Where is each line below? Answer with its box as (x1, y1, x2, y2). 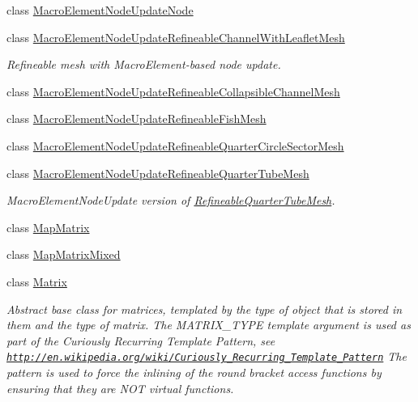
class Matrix (6, 273, 67, 290)
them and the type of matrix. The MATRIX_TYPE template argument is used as (6, 316, 411, 333)
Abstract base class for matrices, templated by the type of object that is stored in (6, 300, 403, 317)
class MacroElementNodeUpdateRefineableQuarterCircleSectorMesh (6, 137, 344, 154)
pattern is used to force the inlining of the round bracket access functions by (6, 363, 382, 380)
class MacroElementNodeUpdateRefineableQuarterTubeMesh (6, 164, 309, 181)
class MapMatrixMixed (6, 246, 121, 263)
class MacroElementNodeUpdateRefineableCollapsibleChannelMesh (6, 83, 340, 99)
